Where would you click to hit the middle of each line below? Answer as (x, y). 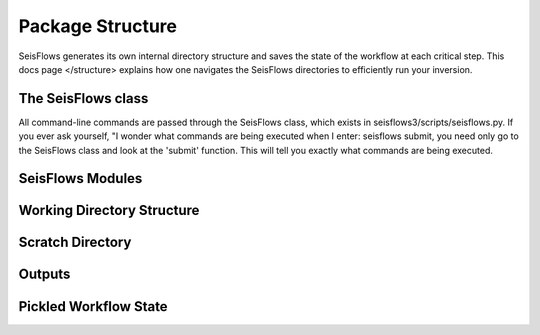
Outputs (44, 274)
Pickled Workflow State (93, 306)
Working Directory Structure (109, 210)
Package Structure (97, 26)
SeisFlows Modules (80, 178)
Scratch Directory (75, 242)
